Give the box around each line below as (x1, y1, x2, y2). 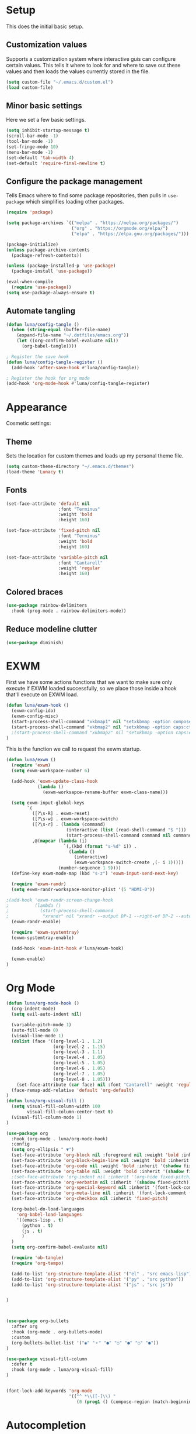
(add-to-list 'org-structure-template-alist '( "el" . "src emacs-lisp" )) (11, 1271, 194, 1277)
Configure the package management (6, 176, 143, 186)
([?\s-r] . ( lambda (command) (32, 821, 106, 828)
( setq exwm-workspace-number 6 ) (11, 768, 90, 774)
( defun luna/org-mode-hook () (6, 1000, 80, 1006)
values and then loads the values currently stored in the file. (6, 68, 150, 75)
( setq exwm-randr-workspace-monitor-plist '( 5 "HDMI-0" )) (11, 886, 156, 892)
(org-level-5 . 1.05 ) (52, 1060, 106, 1066)
